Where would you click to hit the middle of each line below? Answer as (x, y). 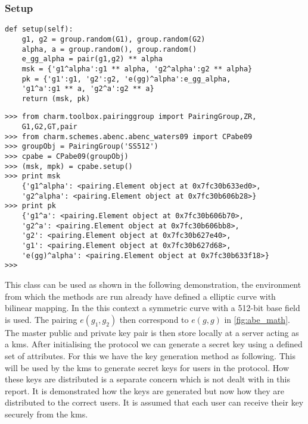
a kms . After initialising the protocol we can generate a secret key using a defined (154, 344)
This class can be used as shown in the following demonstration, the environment (153, 284)
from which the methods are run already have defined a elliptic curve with (140, 296)
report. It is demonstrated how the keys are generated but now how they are (145, 390)
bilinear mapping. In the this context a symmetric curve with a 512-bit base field (153, 308)
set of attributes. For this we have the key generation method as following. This (150, 355)
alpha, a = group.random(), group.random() (109, 49)
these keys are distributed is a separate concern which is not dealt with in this (147, 379)
